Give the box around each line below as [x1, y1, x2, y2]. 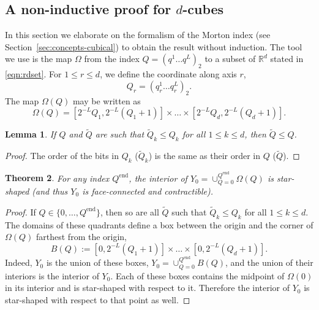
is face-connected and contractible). [82, 185, 213, 197]
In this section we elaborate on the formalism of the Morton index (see [5, 28, 271, 41]
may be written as [72, 94, 141, 107]
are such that [95, 128, 144, 141]
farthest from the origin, [36, 230, 127, 243]
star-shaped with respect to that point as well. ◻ [5, 293, 190, 306]
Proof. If [5, 205, 36, 218]
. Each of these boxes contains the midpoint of [110, 269, 285, 282]
